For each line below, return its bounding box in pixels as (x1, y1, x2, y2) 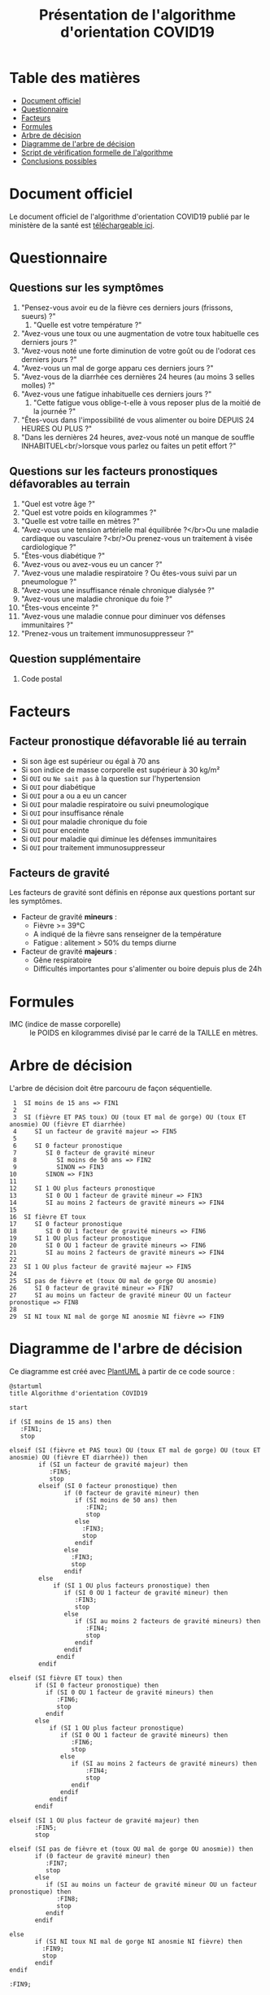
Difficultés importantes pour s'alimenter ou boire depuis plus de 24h (33, 964, 263, 974)
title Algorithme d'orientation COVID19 (9, 1390, 149, 1398)
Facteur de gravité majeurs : (20, 946, 117, 957)
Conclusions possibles (20, 156, 97, 166)
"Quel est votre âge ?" (20, 499, 96, 509)
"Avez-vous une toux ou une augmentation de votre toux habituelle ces (20, 328, 259, 338)
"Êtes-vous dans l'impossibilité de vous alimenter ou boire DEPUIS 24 (20, 415, 255, 425)
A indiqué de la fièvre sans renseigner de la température (33, 929, 222, 939)
